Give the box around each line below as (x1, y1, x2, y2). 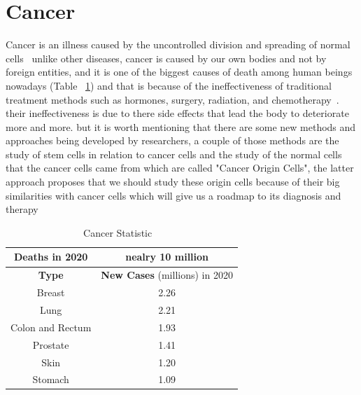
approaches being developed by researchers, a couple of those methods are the (6, 133, 339, 148)
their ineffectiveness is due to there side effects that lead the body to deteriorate (6, 106, 349, 120)
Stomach (32, 372, 69, 387)
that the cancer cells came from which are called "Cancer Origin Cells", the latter (6, 160, 354, 175)
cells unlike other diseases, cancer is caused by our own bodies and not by (6, 50, 327, 65)
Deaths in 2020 (13, 249, 88, 264)
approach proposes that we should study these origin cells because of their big (6, 174, 340, 189)
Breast (36, 285, 65, 300)
